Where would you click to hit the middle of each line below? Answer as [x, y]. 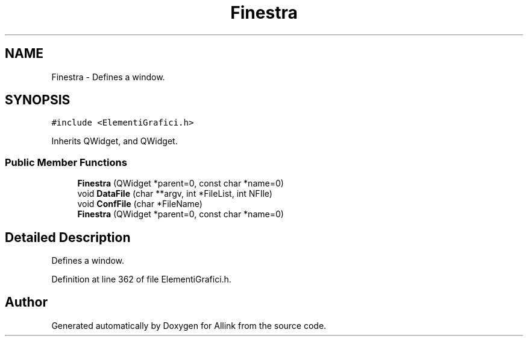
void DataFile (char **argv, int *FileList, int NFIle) [175, 194]
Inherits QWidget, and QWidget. [115, 141]
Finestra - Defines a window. [108, 77]
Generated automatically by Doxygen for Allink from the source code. [189, 325]
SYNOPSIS [38, 100]
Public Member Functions [66, 162]
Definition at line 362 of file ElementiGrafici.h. [141, 279]
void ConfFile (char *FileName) [140, 204]
